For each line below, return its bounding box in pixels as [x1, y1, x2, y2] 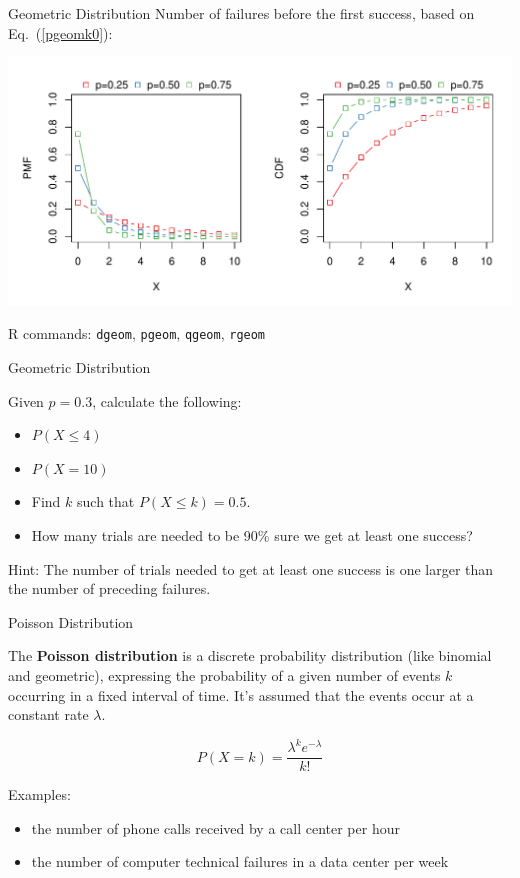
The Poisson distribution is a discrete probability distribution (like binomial [8, 645, 492, 666]
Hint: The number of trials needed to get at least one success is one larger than [8, 558, 494, 579]
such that [77, 491, 135, 512]
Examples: [8, 784, 71, 805]
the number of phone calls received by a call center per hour [31, 817, 400, 838]
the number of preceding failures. [8, 578, 211, 599]
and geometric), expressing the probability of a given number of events [8, 664, 441, 685]
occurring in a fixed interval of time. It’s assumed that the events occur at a [8, 684, 474, 705]
